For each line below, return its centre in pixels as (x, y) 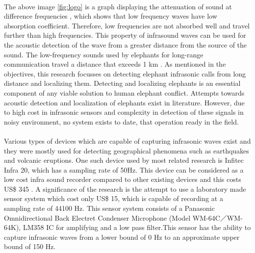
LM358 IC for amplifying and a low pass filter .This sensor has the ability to (137, 227)
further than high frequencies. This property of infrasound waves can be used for (125, 35)
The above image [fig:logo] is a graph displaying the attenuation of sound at (118, 6)
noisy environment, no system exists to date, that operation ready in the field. (121, 121)
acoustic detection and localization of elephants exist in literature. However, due (124, 102)
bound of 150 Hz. (30, 246)
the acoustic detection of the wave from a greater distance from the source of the (126, 44)
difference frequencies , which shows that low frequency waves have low (111, 16)
